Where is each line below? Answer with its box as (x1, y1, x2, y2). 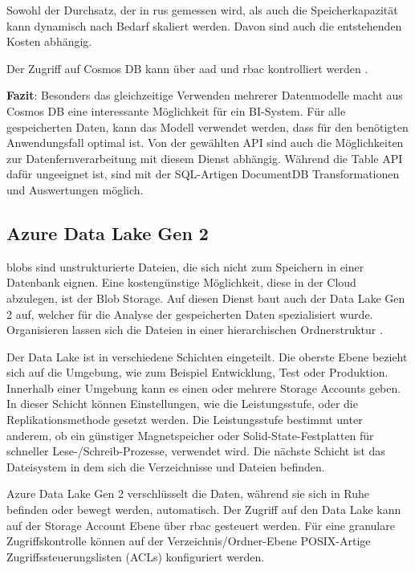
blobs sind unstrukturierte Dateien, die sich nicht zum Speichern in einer (6, 258, 364, 275)
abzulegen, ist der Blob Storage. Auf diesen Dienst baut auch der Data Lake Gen (6, 289, 405, 306)
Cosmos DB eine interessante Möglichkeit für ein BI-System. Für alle (6, 102, 346, 119)
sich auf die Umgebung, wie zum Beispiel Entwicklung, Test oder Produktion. (6, 364, 389, 381)
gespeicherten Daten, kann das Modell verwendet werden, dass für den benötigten (6, 118, 409, 135)
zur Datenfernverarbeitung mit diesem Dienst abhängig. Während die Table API (6, 149, 403, 166)
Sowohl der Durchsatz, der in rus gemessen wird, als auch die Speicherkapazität (6, 2, 398, 18)
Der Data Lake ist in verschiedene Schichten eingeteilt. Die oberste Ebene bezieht (6, 348, 408, 365)
